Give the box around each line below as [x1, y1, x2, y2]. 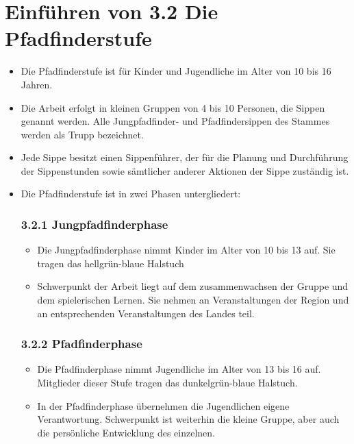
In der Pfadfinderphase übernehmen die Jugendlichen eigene [37, 398, 290, 412]
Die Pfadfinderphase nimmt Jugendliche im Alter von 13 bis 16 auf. [37, 362, 321, 376]
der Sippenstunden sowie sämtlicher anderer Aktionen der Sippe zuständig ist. [21, 163, 349, 177]
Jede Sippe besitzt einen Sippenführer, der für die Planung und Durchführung [21, 150, 349, 164]
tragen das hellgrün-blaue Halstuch [37, 256, 184, 270]
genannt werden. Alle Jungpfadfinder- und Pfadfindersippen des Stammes [21, 114, 330, 128]
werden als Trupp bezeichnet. [21, 127, 144, 141]
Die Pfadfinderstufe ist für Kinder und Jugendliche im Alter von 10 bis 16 [21, 64, 331, 78]
